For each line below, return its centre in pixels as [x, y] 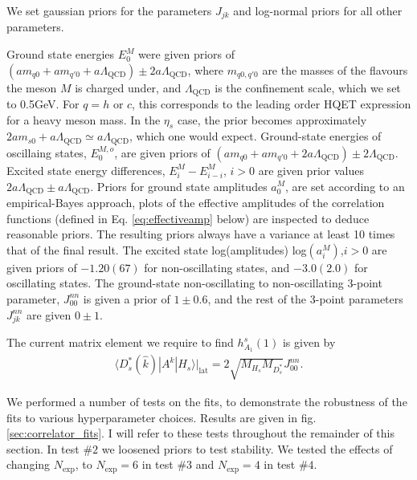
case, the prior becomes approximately [272, 119]
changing [29, 464]
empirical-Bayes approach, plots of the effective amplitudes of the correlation [196, 202]
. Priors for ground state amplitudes [179, 186]
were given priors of [187, 54]
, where [205, 69]
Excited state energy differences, [86, 170]
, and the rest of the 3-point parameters [305, 298]
